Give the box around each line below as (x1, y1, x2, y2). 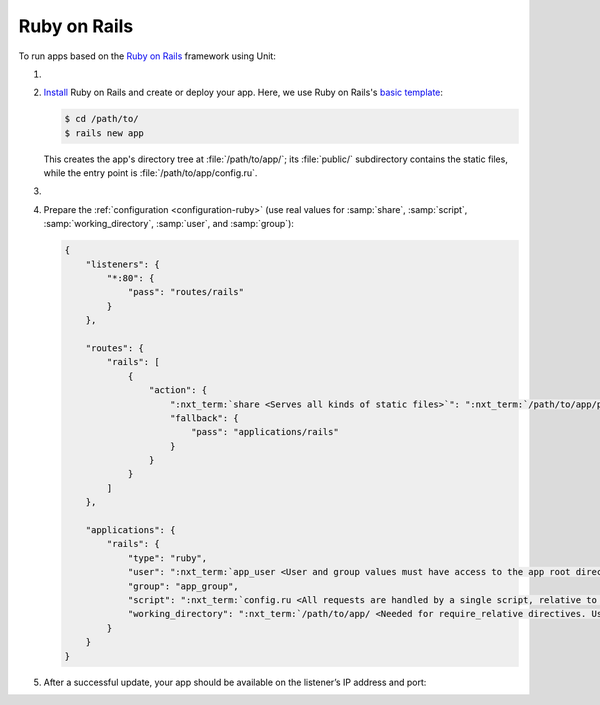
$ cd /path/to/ (64, 113, 139, 125)
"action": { (148, 385, 208, 396)
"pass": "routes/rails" (127, 286, 245, 298)
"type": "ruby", (127, 552, 208, 564)
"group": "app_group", (127, 580, 239, 592)
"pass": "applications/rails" (190, 426, 339, 438)
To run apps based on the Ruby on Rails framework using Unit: (18, 50, 277, 62)
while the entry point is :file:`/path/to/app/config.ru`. (43, 167, 258, 179)
